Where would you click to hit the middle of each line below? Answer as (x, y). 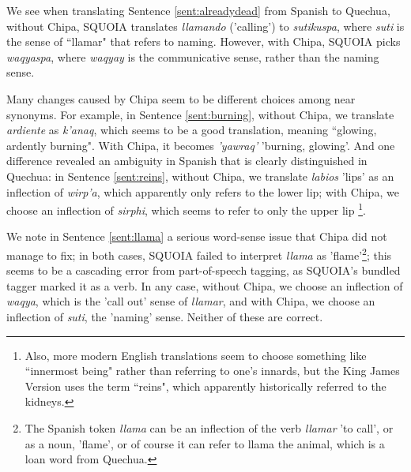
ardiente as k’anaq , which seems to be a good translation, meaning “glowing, (192, 130)
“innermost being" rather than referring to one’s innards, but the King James (212, 371)
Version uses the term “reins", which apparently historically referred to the (205, 386)
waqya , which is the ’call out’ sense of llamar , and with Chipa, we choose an (191, 301)
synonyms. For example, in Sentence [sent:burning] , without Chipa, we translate (200, 114)
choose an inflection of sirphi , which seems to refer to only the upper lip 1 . (186, 209)
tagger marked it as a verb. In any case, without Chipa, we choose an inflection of (205, 285)
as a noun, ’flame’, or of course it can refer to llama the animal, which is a (205, 443)
